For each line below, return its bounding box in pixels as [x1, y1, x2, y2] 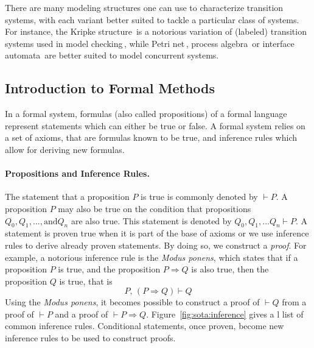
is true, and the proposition [58, 263, 161, 275]
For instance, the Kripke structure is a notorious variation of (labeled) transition [5, 25, 307, 38]
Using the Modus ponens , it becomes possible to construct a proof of [5, 296, 260, 308]
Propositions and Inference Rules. [5, 167, 150, 180]
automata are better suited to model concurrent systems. [5, 49, 219, 62]
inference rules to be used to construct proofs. [5, 332, 176, 344]
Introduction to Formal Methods [5, 79, 215, 98]
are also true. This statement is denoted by [71, 214, 232, 227]
